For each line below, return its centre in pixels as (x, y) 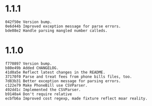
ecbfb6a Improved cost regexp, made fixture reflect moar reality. (76, 98)
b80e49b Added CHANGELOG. (32, 68)
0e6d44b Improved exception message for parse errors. (63, 26)
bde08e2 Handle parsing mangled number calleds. (56, 30)
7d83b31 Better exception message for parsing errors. (63, 81)
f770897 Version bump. (29, 63)
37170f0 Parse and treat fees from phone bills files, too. (69, 77)
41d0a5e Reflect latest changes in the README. (55, 72)
